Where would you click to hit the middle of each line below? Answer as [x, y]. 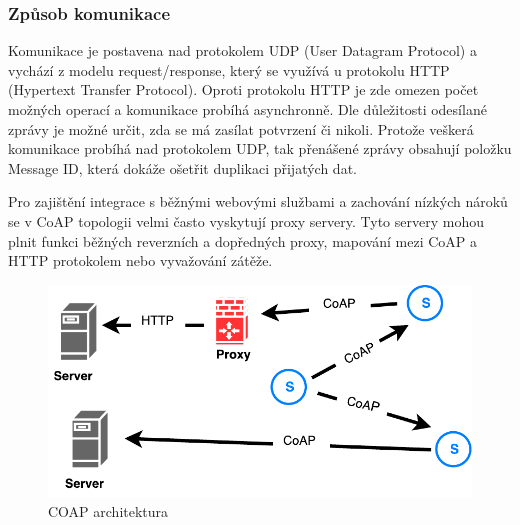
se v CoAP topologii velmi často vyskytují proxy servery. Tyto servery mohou [246, 220]
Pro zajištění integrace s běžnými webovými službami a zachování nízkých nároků [258, 201]
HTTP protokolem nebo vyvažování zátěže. [140, 260]
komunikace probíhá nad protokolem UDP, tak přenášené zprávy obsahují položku [260, 148]
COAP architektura [108, 510]
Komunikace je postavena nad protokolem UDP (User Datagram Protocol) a [242, 50]
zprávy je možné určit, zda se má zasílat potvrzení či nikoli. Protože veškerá [241, 128]
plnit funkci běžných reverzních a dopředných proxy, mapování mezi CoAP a [242, 240]
